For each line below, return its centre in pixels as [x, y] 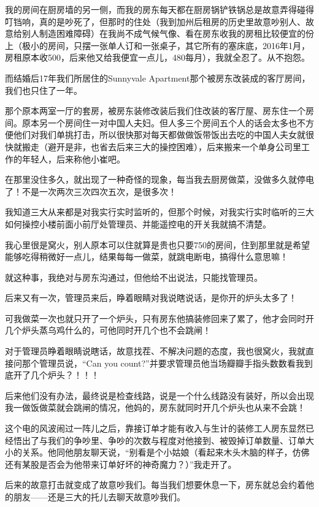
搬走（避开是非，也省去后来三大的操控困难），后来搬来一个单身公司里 [161, 146]
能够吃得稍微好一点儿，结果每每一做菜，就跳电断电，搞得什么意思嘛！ [147, 257]
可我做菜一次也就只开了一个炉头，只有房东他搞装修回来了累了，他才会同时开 [159, 318]
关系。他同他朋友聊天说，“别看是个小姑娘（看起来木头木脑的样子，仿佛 [166, 452]
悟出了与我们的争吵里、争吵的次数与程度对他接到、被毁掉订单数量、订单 [159, 440]
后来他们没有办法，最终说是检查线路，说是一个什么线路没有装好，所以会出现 [159, 395]
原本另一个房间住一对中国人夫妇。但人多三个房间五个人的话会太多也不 [163, 122]
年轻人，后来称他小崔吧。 [73, 158]
